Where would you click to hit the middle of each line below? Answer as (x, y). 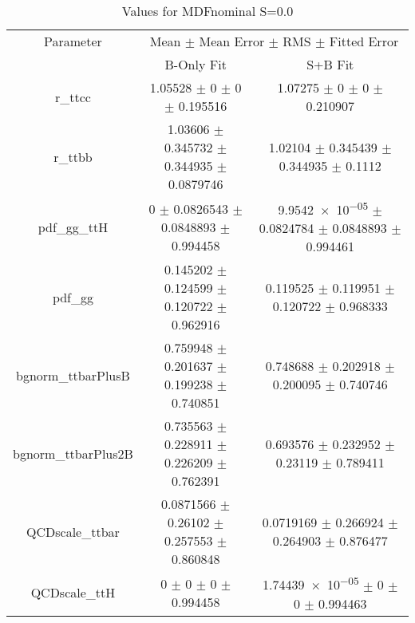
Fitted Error (364, 41)
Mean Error (232, 41)
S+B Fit (330, 64)
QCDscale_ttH (73, 593)
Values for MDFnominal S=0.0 (207, 11)
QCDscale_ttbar (73, 531)
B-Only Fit (196, 64)
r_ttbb (73, 156)
